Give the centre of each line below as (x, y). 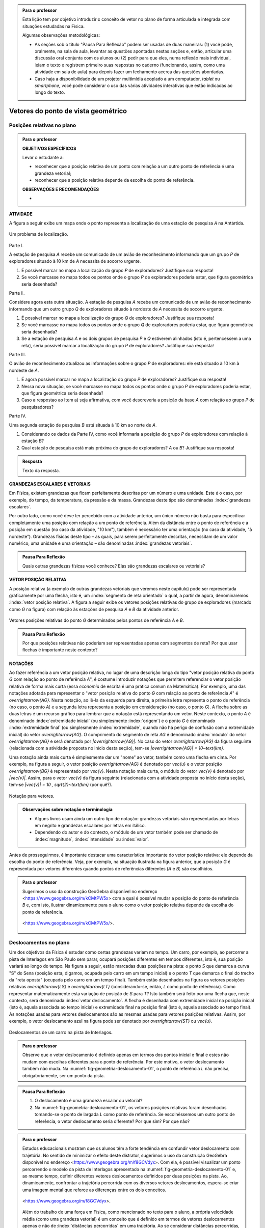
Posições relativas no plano (42, 125)
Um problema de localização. (39, 234)
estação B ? (33, 441)
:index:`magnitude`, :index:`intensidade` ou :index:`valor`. (92, 839)
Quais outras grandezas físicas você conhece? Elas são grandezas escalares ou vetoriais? (114, 566)
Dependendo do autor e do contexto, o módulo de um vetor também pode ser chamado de (126, 832)
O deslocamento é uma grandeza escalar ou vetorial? (88, 1101)
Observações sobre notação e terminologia (67, 809)
